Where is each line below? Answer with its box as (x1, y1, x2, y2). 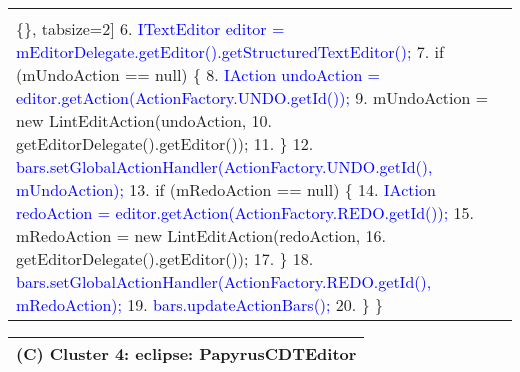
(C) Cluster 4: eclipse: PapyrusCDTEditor (16, 342, 357, 365)
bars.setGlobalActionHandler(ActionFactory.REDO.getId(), (16, 270, 432, 293)
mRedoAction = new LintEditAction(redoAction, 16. (16, 224, 387, 247)
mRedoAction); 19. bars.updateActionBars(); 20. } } (16, 293, 383, 316)
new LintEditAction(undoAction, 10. (16, 109, 273, 132)
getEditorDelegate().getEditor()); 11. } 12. (16, 132, 314, 155)
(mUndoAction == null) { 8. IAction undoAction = (16, 63, 381, 86)
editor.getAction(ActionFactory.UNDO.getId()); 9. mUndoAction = (16, 86, 489, 109)
